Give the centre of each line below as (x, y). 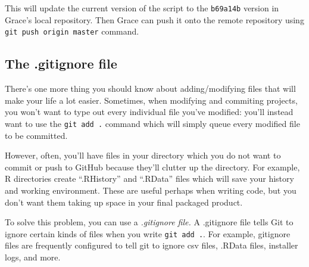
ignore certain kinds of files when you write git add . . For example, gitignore (148, 233)
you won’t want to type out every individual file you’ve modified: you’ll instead (149, 112)
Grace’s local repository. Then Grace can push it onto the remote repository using (154, 19)
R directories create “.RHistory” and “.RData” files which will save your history (149, 178)
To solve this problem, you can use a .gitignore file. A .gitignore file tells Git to (149, 222)
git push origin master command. (72, 31)
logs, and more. (33, 257)
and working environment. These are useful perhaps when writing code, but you (151, 190)
